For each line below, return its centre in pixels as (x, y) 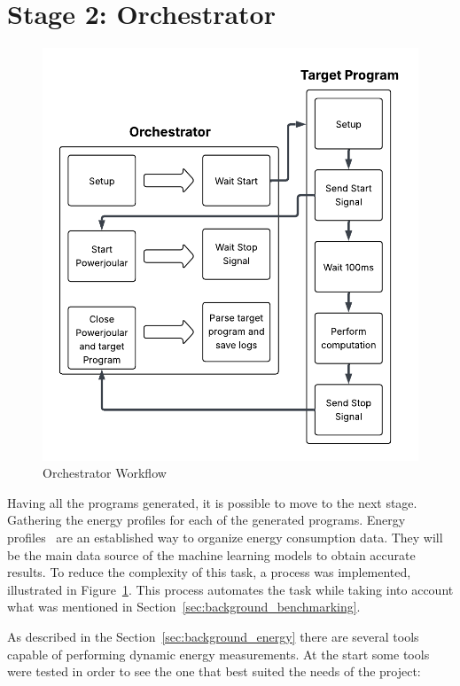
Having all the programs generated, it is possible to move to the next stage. (212, 502)
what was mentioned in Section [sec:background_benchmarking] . (184, 607)
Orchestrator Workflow (105, 473)
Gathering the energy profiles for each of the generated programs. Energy (207, 520)
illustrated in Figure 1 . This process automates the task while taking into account (230, 589)
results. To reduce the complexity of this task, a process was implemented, (209, 572)
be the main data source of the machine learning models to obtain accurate (211, 554)
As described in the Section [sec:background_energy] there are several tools (213, 636)
